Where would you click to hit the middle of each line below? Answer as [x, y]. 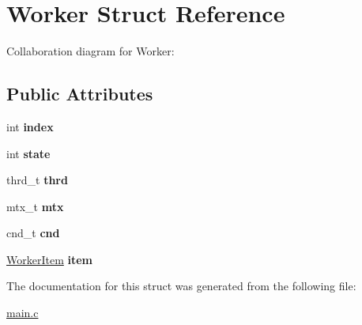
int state [28, 153]
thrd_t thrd [37, 180]
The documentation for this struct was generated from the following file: [181, 286]
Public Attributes [80, 94]
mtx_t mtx [35, 206]
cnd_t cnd [33, 233]
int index [30, 126]
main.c [23, 313]
